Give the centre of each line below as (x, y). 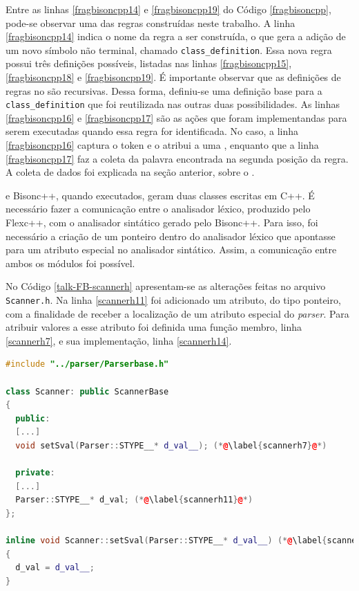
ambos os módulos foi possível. (70, 263)
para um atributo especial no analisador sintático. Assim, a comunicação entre (171, 249)
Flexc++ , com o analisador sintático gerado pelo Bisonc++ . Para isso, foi (162, 222)
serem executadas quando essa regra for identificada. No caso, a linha (152, 131)
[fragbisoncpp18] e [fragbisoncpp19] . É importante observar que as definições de (173, 77)
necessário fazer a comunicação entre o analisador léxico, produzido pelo (158, 209)
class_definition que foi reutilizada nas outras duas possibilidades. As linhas (173, 104)
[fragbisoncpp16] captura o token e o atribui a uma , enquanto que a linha (162, 145)
